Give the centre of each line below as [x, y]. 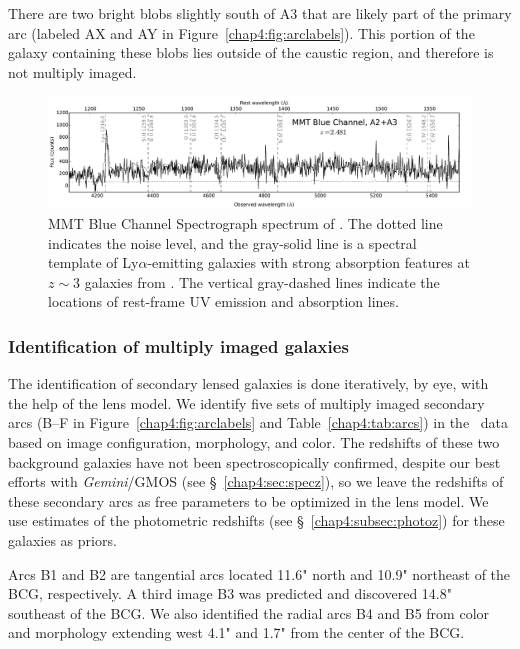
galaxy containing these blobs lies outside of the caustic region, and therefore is [251, 52]
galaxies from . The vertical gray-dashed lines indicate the [262, 281]
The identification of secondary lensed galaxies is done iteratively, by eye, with [248, 383]
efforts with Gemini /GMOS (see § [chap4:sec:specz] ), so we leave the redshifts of [256, 481]
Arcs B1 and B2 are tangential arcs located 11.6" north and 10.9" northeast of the [259, 573]
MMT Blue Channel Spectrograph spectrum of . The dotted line [245, 223]
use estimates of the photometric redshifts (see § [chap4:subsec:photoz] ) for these [256, 520]
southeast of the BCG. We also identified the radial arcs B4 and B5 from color [249, 612]
